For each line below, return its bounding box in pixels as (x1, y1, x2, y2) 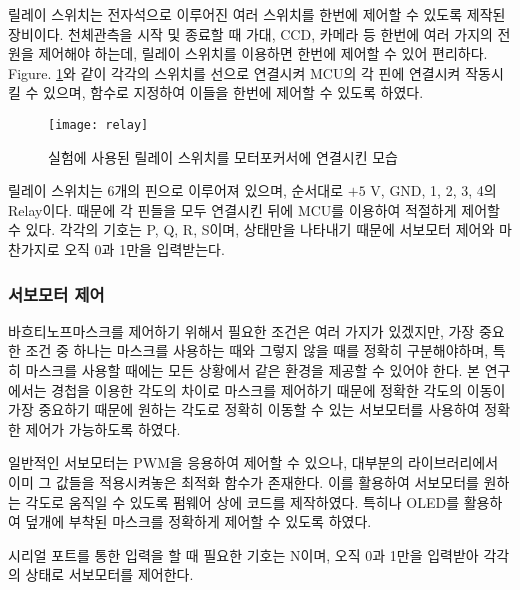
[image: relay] (48, 117, 149, 132)
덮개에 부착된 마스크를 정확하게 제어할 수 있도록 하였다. (25, 511, 372, 532)
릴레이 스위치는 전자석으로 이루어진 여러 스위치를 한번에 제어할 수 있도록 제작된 (8, 4, 506, 24)
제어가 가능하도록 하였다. (25, 418, 181, 439)
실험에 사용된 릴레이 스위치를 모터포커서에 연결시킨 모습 (48, 146, 398, 167)
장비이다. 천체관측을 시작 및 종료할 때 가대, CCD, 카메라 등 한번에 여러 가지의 (8, 23, 493, 44)
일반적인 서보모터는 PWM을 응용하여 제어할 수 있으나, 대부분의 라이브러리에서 (8, 452, 499, 473)
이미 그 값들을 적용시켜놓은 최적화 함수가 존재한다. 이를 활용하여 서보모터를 (8, 471, 479, 492)
